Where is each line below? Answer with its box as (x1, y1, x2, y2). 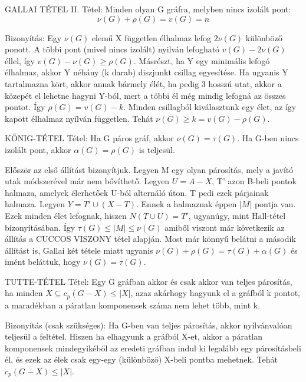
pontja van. (254, 198, 296, 210)
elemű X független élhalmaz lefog (91, 31, 212, 44)
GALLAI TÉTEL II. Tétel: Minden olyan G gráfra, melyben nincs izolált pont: (5, 3, 291, 15)
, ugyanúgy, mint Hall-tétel (188, 209, 286, 221)
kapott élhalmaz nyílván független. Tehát (5, 112, 153, 124)
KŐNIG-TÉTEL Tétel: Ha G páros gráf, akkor (5, 132, 174, 144)
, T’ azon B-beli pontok (212, 175, 297, 187)
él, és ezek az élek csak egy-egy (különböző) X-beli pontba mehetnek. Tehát (5, 353, 278, 366)
